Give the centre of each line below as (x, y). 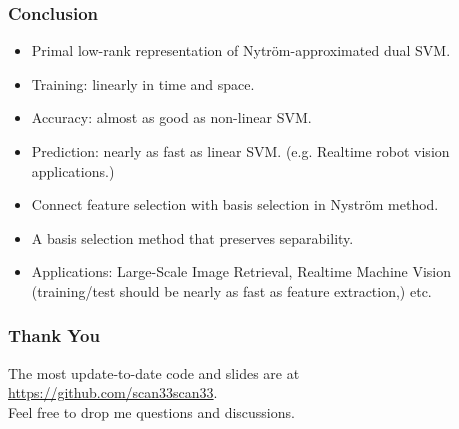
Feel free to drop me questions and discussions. (151, 411)
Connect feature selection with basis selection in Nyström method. (235, 204)
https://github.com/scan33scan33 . (113, 392)
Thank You (54, 335)
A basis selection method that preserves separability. (192, 237)
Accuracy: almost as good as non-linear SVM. (171, 117)
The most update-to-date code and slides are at (154, 372)
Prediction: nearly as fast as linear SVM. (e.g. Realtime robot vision (240, 151)
